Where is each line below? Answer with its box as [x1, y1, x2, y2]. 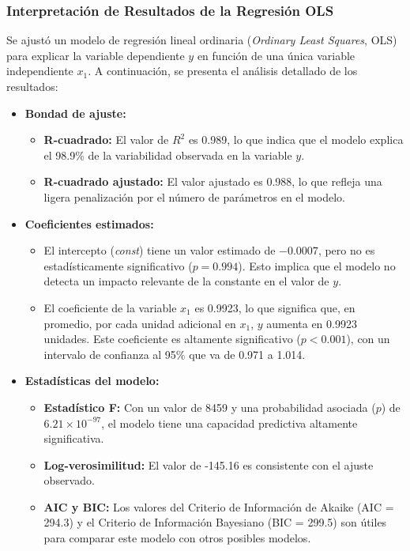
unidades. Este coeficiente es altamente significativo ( [43, 330, 301, 347]
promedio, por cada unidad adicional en [43, 315, 236, 331]
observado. [43, 472, 95, 489]
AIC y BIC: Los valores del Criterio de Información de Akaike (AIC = [43, 498, 394, 515]
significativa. [43, 430, 104, 447]
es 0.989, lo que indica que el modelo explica [188, 131, 404, 148]
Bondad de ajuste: [24, 104, 126, 121]
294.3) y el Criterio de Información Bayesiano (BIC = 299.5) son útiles [43, 514, 387, 530]
